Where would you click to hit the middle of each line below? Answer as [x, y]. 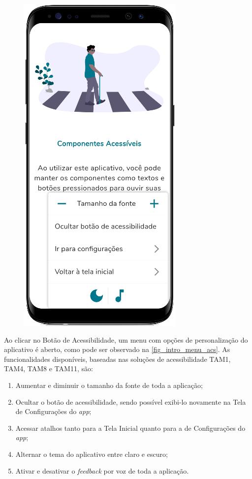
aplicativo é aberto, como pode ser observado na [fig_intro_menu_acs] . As [117, 349]
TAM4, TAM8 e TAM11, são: [48, 368]
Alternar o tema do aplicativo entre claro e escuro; [92, 454]
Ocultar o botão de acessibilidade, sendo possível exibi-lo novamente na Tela [131, 401]
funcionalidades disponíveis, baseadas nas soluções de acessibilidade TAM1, [117, 359]
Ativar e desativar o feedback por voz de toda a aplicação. [102, 470]
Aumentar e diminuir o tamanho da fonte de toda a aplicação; [109, 385]
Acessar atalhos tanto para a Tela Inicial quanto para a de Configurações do [130, 428]
